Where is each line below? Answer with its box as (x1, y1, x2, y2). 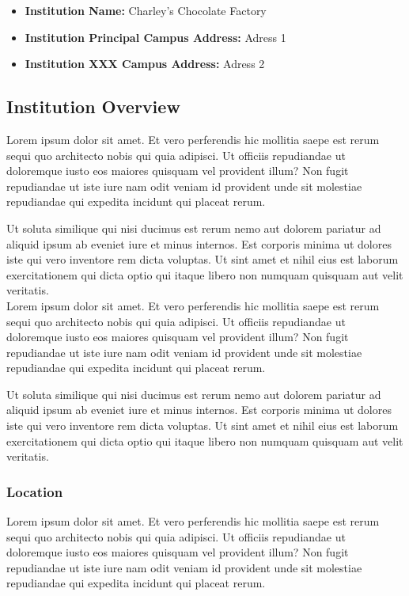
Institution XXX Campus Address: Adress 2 (25, 55, 265, 72)
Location (6, 481, 63, 501)
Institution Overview (6, 94, 180, 119)
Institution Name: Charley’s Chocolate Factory (25, 2, 267, 18)
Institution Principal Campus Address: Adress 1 (25, 28, 286, 45)
